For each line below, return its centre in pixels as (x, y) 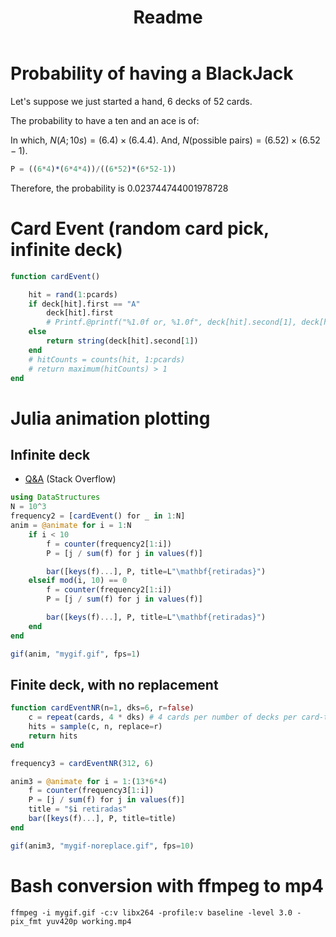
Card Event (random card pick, (140, 228)
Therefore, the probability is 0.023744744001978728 (119, 188)
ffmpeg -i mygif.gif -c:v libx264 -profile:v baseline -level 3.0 (151, 912)
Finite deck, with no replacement (114, 684)
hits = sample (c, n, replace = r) (95, 727)
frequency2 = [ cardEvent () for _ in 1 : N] (98, 516)
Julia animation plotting (110, 418)
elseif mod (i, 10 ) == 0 (78, 581)
